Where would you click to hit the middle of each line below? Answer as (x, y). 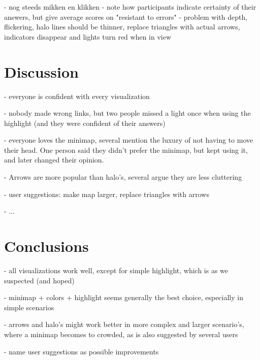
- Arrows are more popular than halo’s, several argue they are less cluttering (123, 177)
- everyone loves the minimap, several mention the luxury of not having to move (129, 140)
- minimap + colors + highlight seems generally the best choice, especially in (124, 297)
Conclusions (46, 246)
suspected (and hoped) (39, 280)
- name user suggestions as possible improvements (82, 351)
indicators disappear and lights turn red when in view (88, 36)
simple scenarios (29, 307)
